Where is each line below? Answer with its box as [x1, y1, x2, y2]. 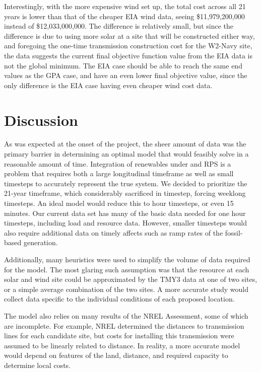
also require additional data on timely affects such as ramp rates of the [4, 227, 223, 238]
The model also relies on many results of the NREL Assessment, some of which [4, 310, 248, 321]
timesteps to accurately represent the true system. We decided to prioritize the [4, 178, 247, 188]
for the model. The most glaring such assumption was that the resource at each [4, 264, 249, 274]
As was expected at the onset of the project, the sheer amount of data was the [4, 138, 246, 149]
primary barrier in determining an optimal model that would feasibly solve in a [4, 148, 249, 159]
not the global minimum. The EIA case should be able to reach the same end [4, 60, 242, 70]
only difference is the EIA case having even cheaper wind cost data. [4, 80, 213, 90]
